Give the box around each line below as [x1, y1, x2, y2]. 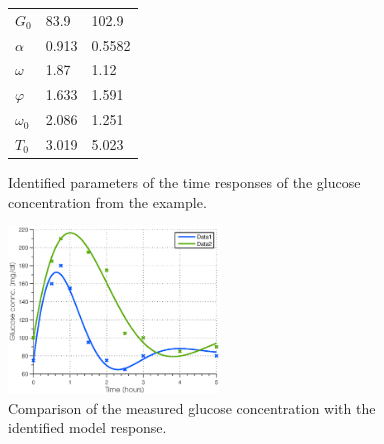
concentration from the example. [8, 191, 207, 212]
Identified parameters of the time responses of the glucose [8, 172, 361, 193]
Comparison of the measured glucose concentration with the [8, 397, 376, 418]
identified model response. [8, 417, 167, 438]
